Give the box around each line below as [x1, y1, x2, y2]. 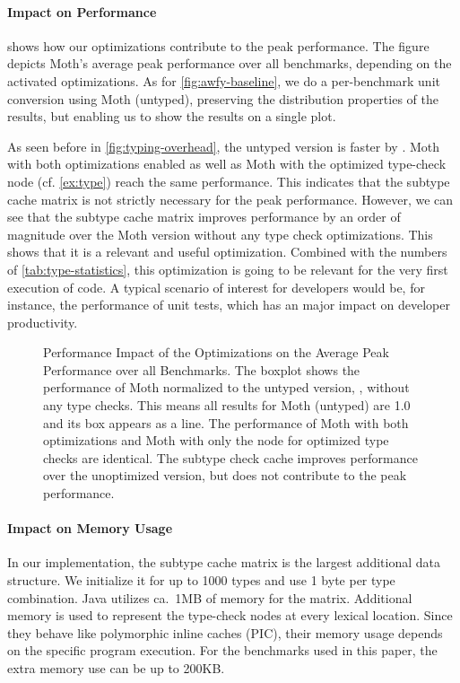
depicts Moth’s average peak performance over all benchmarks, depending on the [7, 54, 452, 73]
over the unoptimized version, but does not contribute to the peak [43, 466, 407, 485]
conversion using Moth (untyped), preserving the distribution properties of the [7, 89, 438, 108]
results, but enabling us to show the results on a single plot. [7, 107, 336, 126]
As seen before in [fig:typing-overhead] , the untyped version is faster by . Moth [7, 136, 440, 155]
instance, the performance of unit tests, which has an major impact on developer [7, 295, 450, 314]
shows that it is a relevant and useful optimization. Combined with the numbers [7, 242, 447, 261]
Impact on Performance [7, 2, 157, 21]
